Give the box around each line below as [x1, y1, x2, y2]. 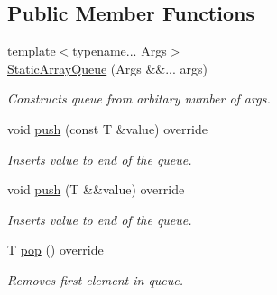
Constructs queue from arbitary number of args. [7, 89, 271, 108]
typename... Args [72, 41, 167, 60]
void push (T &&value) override [7, 180, 185, 199]
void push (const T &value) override [7, 119, 208, 138]
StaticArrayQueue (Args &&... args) [7, 58, 208, 77]
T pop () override [7, 240, 104, 259]
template [7, 41, 56, 60]
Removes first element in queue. [7, 270, 184, 289]
